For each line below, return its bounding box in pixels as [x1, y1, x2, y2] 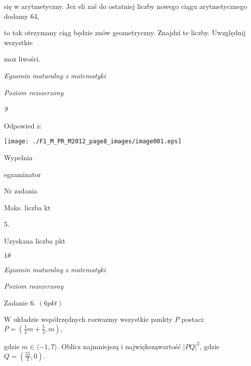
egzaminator [4, 169, 41, 179]
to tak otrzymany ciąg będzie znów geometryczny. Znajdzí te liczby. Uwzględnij [4, 27, 246, 38]
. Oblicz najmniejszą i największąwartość [57, 341, 181, 351]
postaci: [181, 314, 205, 324]
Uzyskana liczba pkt [4, 235, 65, 245]
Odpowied [4, 120, 35, 130]
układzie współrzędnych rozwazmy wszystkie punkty [13, 314, 173, 324]
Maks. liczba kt [4, 202, 51, 212]
